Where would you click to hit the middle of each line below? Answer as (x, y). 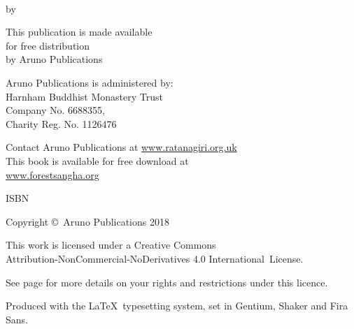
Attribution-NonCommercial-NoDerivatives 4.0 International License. (155, 258)
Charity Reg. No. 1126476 (61, 123)
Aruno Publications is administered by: (90, 82)
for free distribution (48, 45)
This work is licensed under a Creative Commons (111, 245)
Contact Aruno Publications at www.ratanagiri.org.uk (121, 147)
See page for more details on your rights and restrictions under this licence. (167, 282)
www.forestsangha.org (52, 174)
